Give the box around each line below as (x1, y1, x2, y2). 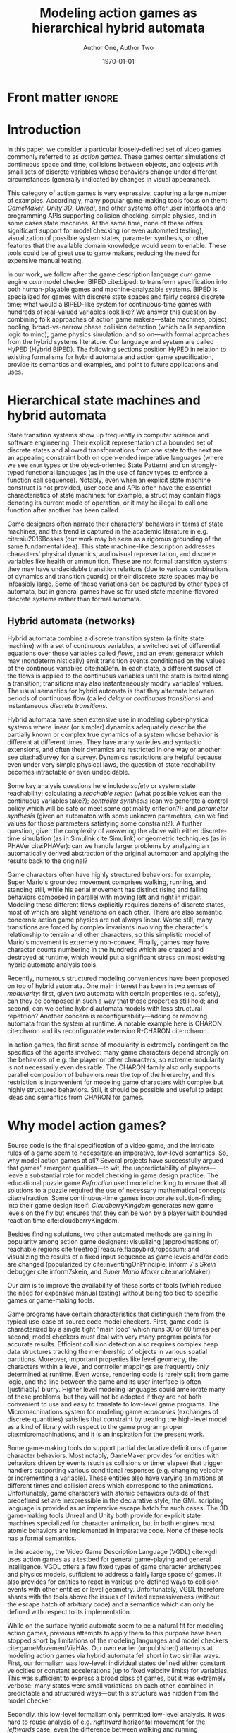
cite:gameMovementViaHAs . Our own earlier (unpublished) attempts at (7, 1643, 213, 1652)
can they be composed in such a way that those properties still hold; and (7, 997, 218, 1005)
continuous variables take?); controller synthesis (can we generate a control (7, 797, 228, 805)
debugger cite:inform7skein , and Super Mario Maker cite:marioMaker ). (7, 1267, 213, 1276)
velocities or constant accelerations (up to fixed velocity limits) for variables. (7, 1666, 229, 1674)
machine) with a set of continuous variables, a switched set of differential (7, 641, 221, 650)
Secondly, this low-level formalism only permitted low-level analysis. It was (7, 1710, 225, 1718)
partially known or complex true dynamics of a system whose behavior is (7, 730, 220, 739)
